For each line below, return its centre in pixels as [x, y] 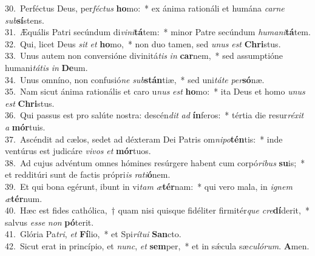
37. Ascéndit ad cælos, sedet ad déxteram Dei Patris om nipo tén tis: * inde [144, 139]
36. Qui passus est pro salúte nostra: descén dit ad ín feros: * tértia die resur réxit [154, 115]
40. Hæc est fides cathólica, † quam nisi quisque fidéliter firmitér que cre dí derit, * [157, 210]
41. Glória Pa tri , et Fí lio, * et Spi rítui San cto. [93, 234]
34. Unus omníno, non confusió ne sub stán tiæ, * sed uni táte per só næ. [135, 79]
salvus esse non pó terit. [49, 222]
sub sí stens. [25, 20]
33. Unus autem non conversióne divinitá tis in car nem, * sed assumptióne [144, 56]
